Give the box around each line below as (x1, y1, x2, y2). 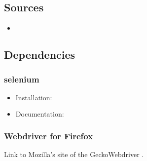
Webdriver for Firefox (4, 129, 93, 142)
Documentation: (15, 109, 64, 119)
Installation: (15, 92, 52, 102)
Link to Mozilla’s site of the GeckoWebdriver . (4, 149, 144, 160)
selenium (4, 73, 39, 85)
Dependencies (4, 47, 75, 62)
